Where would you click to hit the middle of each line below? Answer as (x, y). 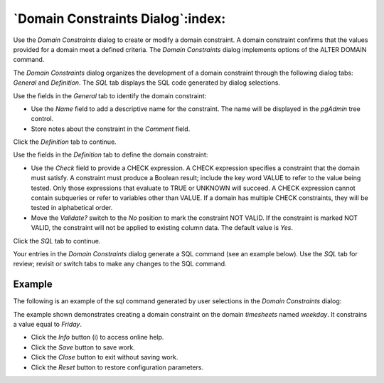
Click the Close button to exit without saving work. (105, 357)
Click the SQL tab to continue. (57, 241)
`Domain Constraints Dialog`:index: (119, 19)
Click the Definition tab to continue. (65, 142)
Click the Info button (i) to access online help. (97, 337)
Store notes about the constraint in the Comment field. (111, 129)
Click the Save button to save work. (83, 347)
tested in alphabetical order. (72, 208)
